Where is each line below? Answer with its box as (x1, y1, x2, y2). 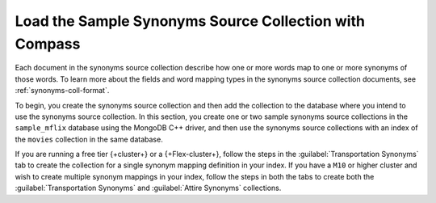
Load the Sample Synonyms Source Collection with (15, 12, 365, 30)
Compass (15, 35, 81, 53)
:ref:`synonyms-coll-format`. (15, 86, 110, 95)
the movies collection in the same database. (15, 134, 163, 144)
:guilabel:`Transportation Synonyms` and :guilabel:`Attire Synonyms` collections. (15, 183, 282, 193)
